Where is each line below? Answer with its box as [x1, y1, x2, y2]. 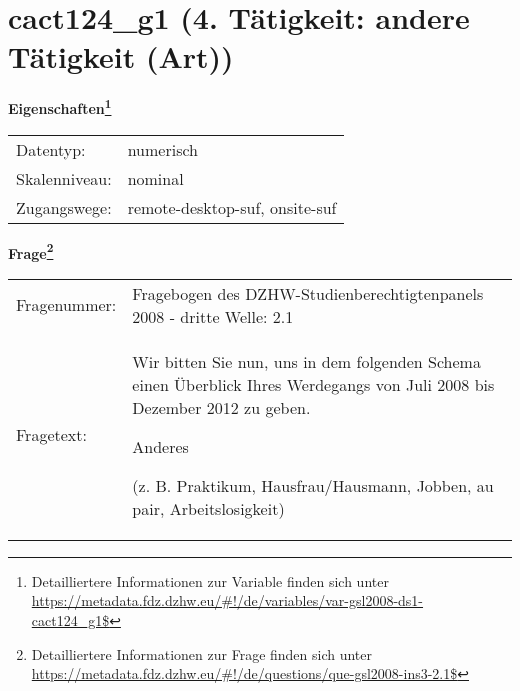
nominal [127, 166, 184, 190]
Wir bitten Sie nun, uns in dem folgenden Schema [132, 349, 481, 373]
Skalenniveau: [16, 166, 112, 190]
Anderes [132, 434, 189, 458]
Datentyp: [16, 137, 86, 161]
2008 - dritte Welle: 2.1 [132, 304, 294, 328]
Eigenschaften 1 [8, 95, 112, 118]
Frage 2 [8, 239, 54, 263]
